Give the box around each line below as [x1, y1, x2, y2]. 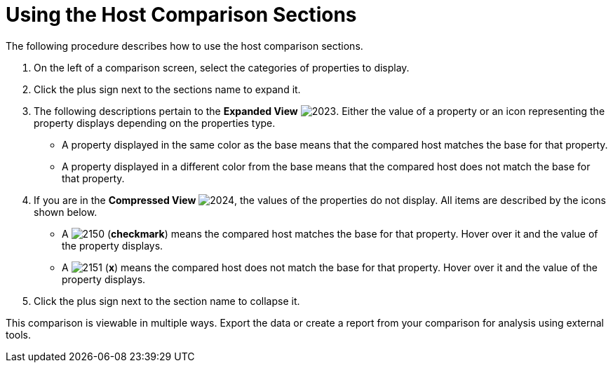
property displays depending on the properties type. [34, 116, 276, 129]
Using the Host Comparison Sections [6, 3, 357, 27]
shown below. [34, 205, 97, 218]
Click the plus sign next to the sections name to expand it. [34, 83, 301, 95]
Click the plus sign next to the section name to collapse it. [34, 294, 300, 307]
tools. [6, 328, 32, 341]
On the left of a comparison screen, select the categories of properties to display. [34, 61, 410, 74]
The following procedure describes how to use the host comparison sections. [6, 39, 363, 52]
